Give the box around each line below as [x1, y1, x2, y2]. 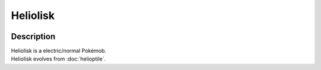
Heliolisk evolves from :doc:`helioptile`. [11, 55, 106, 62]
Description [11, 31, 56, 42]
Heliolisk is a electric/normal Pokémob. [11, 47, 106, 55]
